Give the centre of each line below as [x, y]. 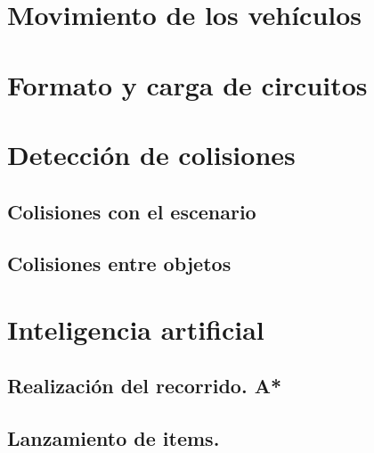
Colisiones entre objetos [119, 264]
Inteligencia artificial [136, 329]
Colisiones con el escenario [132, 211]
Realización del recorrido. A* [144, 386]
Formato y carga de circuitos [187, 84]
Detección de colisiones [151, 154]
